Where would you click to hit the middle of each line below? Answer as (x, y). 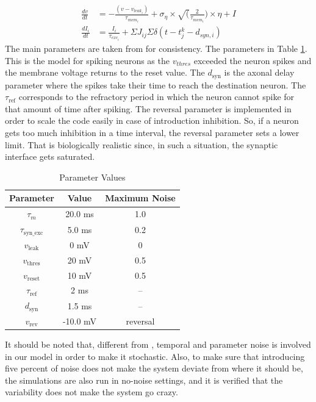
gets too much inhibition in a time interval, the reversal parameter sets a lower (152, 133)
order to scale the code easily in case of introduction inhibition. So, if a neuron (152, 120)
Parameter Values (92, 177)
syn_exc (33, 233)
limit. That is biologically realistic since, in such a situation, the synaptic (142, 144)
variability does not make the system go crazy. (92, 392)
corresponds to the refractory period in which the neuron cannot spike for (156, 97)
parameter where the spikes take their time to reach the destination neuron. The (156, 84)
